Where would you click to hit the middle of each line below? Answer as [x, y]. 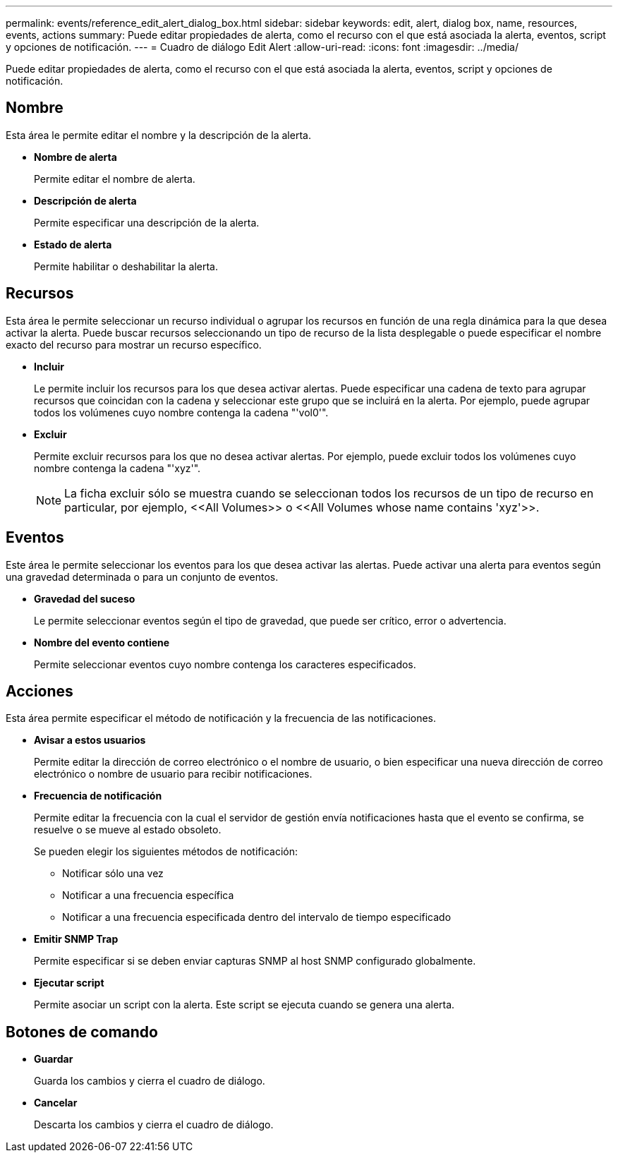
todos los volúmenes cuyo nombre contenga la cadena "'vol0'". [181, 412]
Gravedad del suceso [85, 598]
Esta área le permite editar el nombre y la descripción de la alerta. [158, 135]
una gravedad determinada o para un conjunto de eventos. [142, 577]
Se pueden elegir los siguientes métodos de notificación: [166, 852]
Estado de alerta [73, 244]
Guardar [54, 1059]
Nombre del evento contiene [102, 642]
